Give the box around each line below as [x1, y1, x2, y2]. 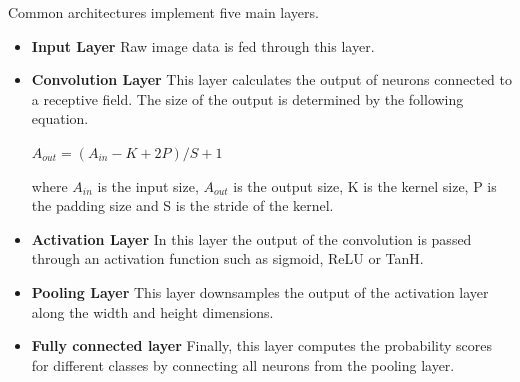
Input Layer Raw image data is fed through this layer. [31, 35, 375, 56]
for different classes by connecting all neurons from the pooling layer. [31, 354, 455, 375]
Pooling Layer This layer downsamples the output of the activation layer [31, 281, 489, 302]
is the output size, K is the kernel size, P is [233, 175, 497, 196]
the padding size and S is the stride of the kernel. [31, 195, 334, 216]
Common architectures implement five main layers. [8, 2, 319, 22]
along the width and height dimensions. [31, 301, 274, 322]
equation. [31, 108, 89, 129]
